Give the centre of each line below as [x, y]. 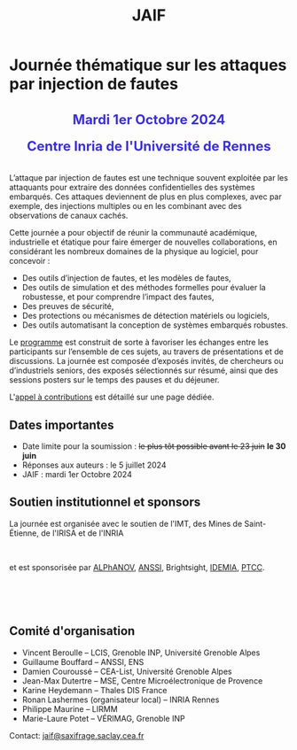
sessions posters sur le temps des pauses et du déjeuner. [114, 380]
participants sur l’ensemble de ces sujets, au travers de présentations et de [146, 352]
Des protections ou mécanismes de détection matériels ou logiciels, [146, 316]
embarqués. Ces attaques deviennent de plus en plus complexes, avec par [145, 197]
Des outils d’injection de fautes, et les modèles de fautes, [127, 278]
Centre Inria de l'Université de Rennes [149, 147]
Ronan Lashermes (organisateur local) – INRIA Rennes [121, 700]
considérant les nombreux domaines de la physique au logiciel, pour [134, 251]
